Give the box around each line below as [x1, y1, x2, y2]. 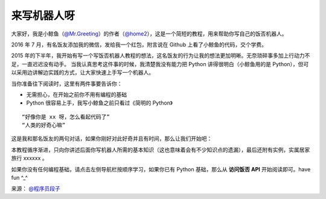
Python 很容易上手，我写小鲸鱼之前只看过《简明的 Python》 [26, 99, 173, 106]
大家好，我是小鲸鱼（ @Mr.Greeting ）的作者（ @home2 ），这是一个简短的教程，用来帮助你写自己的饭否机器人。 [11, 30, 287, 37]
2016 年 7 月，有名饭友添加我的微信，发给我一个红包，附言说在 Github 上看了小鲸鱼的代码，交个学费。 [11, 41, 267, 48]
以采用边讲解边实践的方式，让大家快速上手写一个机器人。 [11, 69, 154, 76]
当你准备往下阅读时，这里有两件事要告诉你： [11, 80, 123, 87]
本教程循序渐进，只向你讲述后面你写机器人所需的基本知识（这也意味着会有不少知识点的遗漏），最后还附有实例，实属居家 [11, 146, 310, 153]
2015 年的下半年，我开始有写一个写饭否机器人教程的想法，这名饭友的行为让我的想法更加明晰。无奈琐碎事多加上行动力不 [11, 52, 310, 60]
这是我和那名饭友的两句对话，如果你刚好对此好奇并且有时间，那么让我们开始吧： [11, 135, 213, 142]
